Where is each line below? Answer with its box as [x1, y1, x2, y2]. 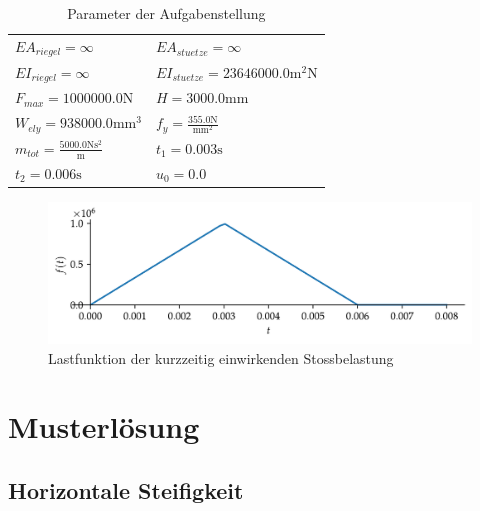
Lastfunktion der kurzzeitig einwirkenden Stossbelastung [48, 347, 394, 368]
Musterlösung [8, 406, 200, 447]
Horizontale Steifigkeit [8, 474, 244, 505]
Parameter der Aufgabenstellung [67, 3, 266, 23]
